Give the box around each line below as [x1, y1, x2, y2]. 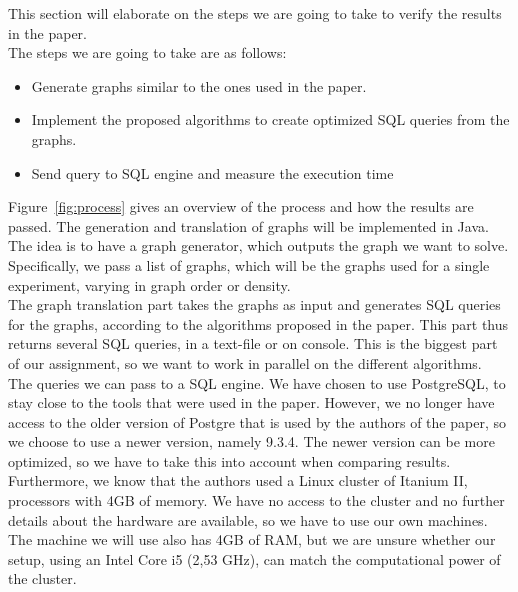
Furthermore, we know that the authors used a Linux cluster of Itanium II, [8, 470, 468, 491]
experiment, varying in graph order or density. [8, 274, 291, 295]
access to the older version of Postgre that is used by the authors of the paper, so [8, 411, 506, 432]
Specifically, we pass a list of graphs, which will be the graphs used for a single [8, 254, 490, 275]
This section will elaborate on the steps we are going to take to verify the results [8, 3, 502, 23]
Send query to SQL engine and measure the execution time [31, 162, 394, 183]
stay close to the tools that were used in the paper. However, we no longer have [8, 392, 495, 413]
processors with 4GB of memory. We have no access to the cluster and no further [8, 490, 505, 511]
